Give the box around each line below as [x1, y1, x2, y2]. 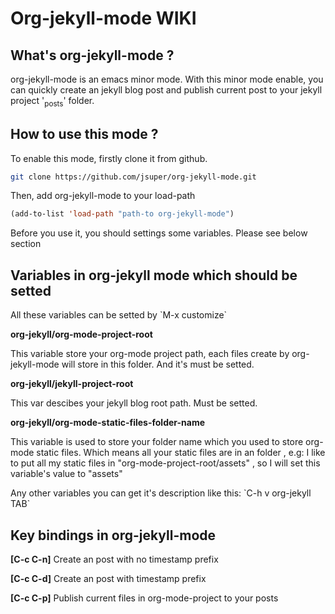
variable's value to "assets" [10, 468, 123, 480]
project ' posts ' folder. [10, 95, 95, 109]
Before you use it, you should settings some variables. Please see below [10, 227, 308, 239]
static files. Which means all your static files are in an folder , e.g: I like [36, 447, 326, 459]
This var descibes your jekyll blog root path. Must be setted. [10, 397, 258, 409]
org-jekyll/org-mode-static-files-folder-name [10, 417, 205, 429]
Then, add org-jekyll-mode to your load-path [10, 190, 196, 202]
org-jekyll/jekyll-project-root [10, 378, 134, 390]
